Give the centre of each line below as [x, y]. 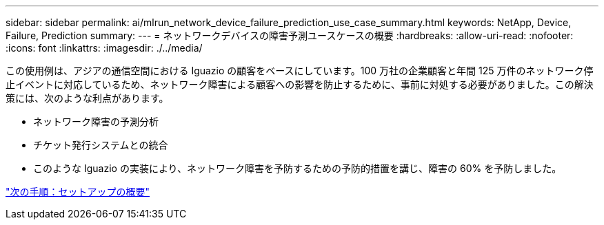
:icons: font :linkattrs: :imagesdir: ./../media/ [104, 48]
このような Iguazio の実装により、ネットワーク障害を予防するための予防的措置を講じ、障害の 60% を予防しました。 [298, 168]
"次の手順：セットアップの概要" [78, 192]
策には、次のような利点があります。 [87, 98]
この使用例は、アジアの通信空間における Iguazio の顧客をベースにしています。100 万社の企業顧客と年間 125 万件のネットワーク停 [300, 71]
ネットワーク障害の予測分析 [96, 121]
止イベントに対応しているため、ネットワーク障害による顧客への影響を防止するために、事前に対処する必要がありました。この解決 [300, 84]
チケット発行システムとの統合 [101, 145]
